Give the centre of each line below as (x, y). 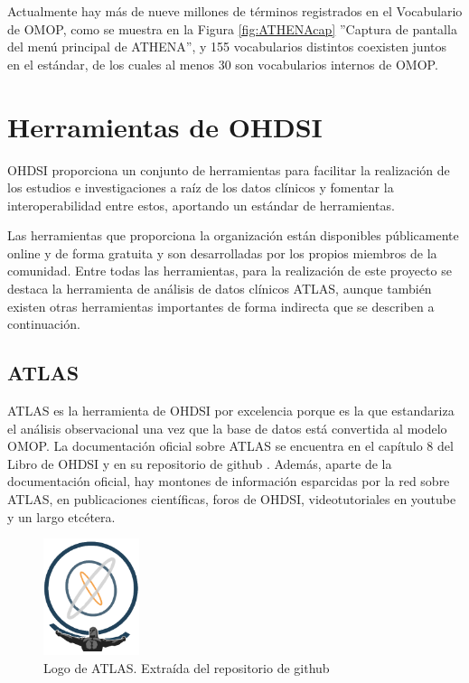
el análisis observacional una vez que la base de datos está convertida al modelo (227, 428)
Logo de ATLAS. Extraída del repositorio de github (187, 667)
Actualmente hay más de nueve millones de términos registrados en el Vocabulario (235, 11)
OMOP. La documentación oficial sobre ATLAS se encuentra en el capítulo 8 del (230, 446)
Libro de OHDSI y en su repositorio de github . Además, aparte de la (200, 463)
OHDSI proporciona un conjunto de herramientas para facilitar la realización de (229, 169)
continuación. (44, 324)
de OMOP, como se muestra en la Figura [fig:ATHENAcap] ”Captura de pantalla (232, 28)
